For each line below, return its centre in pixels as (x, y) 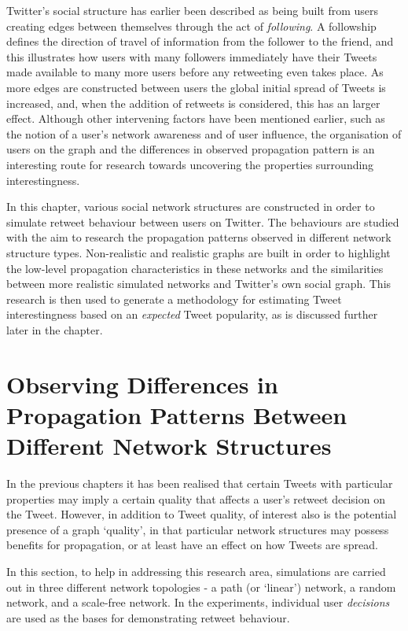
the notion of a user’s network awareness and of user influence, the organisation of (204, 133)
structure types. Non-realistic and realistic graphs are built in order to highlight (198, 252)
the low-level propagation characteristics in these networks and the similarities (195, 268)
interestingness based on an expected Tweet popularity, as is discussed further (192, 314)
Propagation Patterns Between (177, 414)
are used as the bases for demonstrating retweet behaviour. (148, 617)
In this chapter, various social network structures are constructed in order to (191, 207)
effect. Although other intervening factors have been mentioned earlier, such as (196, 118)
